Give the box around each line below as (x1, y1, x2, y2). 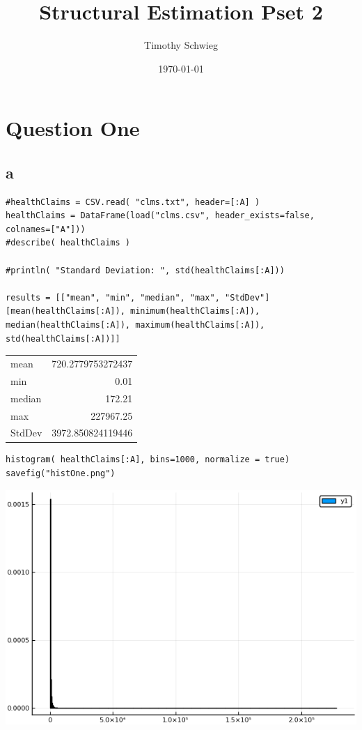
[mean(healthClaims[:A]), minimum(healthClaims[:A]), (6, 306, 260, 317)
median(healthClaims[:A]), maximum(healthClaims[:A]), (6, 320, 265, 330)
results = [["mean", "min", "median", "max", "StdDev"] (6, 292, 270, 303)
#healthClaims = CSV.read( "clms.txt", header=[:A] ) (6, 197, 260, 207)
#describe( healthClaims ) (6, 238, 130, 248)
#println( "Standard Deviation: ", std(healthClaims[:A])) (6, 265, 285, 275)
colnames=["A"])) (6, 224, 86, 234)
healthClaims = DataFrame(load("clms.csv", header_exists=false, (6, 211, 315, 221)
